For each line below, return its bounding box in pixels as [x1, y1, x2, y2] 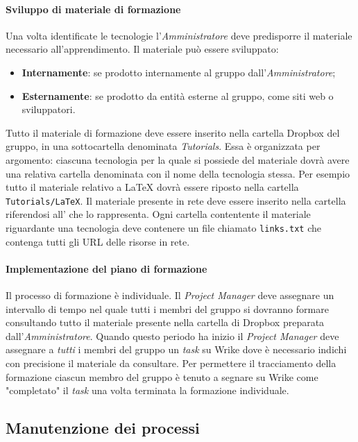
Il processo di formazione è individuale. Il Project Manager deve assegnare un [6, 288, 334, 303]
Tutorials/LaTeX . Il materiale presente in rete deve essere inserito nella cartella [6, 193, 346, 207]
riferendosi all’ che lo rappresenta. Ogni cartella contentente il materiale [6, 207, 311, 221]
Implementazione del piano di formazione [6, 261, 207, 275]
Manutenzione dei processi [6, 417, 200, 439]
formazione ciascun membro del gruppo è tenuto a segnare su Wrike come [6, 369, 318, 384]
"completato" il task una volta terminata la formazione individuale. [6, 383, 289, 398]
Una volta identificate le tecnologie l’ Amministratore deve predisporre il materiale [6, 28, 352, 42]
